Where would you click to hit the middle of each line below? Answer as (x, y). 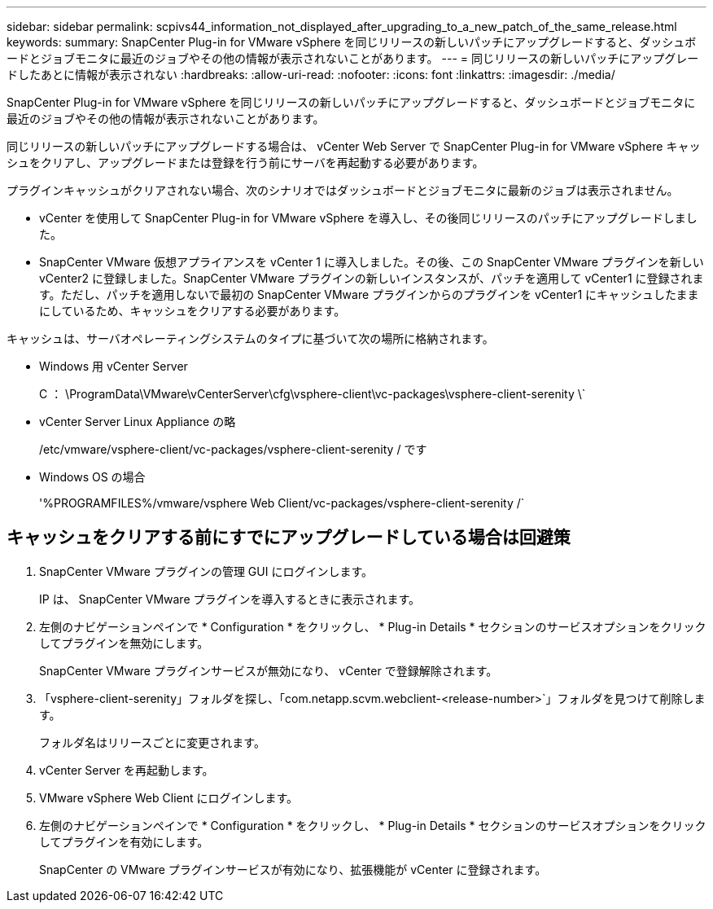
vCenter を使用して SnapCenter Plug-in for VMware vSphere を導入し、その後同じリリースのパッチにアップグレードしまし (368, 218)
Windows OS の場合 (92, 477)
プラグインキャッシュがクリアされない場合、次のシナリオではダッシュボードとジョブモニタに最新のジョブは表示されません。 (343, 190)
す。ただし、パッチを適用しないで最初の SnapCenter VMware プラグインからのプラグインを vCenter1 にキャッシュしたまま (369, 294)
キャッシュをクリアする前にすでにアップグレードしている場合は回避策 (289, 538)
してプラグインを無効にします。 (124, 643)
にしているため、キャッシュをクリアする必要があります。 (192, 311)
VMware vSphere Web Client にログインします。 (169, 797)
